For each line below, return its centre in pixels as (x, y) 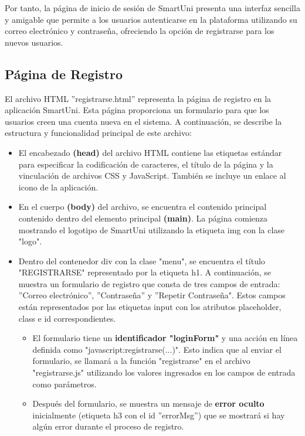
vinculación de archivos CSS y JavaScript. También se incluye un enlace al (152, 176)
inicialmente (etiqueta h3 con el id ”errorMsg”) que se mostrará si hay (159, 415)
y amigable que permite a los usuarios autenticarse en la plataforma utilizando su (151, 19)
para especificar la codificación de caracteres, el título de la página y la (146, 164)
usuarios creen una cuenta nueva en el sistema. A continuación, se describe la (143, 121)
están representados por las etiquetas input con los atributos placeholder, (150, 307)
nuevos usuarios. (34, 42)
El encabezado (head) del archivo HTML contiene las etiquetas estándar (150, 152)
